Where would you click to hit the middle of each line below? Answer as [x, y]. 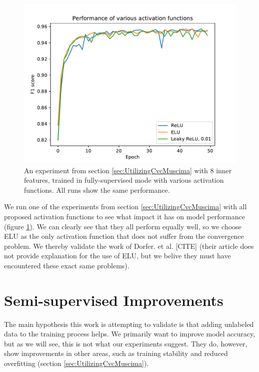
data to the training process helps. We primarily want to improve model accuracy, [130, 334]
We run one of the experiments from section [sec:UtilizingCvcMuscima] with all [125, 207]
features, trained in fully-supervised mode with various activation [124, 180]
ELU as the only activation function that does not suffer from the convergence [124, 236]
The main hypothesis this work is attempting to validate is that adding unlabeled [129, 324]
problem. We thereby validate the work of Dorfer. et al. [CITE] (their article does [129, 246]
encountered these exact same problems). [67, 265]
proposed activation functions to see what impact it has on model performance [124, 216]
